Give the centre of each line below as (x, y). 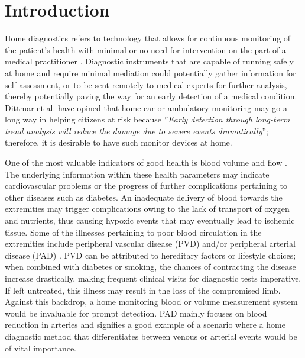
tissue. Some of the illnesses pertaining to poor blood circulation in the (133, 232)
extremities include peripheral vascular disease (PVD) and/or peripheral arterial (150, 243)
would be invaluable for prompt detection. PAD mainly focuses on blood (136, 313)
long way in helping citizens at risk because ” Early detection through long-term (147, 119)
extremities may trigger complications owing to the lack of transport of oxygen (147, 209)
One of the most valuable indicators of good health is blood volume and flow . (146, 162)
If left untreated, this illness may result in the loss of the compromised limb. (143, 290)
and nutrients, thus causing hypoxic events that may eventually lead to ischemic (150, 220)
